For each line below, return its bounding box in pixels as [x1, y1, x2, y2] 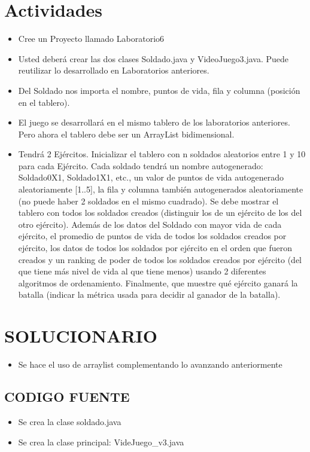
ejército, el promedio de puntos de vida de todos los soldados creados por [18, 230, 287, 242]
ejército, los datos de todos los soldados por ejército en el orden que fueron [18, 242, 292, 254]
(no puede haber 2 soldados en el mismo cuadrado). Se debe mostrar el [18, 194, 279, 207]
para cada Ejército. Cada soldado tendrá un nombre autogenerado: [18, 159, 263, 172]
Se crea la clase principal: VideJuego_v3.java [18, 435, 184, 448]
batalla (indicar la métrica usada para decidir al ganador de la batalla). [18, 288, 281, 301]
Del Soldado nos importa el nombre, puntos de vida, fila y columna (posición [18, 84, 300, 96]
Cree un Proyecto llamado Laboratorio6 [18, 32, 165, 45]
